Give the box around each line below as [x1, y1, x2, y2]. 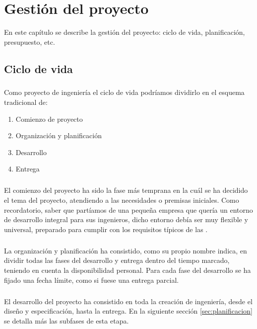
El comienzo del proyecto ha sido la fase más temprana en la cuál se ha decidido [4, 185, 248, 195]
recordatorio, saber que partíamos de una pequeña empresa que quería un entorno [4, 204, 253, 215]
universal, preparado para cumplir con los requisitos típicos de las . [4, 224, 208, 234]
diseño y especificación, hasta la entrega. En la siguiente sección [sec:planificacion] [4, 306, 253, 316]
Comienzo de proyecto [15, 113, 83, 124]
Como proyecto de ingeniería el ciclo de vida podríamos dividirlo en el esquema [4, 87, 245, 97]
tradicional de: [4, 97, 48, 107]
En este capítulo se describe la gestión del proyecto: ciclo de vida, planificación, [4, 27, 245, 37]
